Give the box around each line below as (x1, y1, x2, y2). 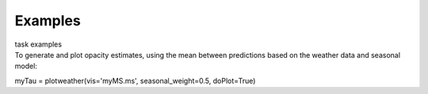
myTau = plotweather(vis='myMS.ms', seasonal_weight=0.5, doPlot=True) (14, 76, 256, 85)
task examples (14, 39, 63, 49)
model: (14, 62, 37, 71)
